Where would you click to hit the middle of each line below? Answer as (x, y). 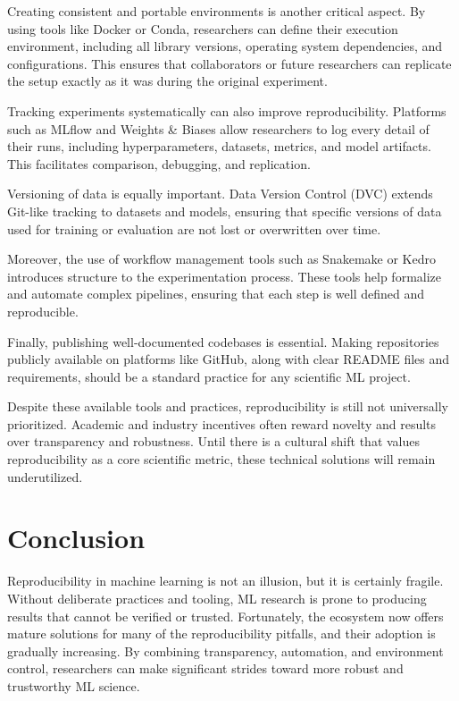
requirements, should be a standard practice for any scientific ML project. (209, 376)
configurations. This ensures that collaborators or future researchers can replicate (229, 63)
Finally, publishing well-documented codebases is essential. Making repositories (223, 341)
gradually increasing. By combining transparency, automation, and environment (225, 650)
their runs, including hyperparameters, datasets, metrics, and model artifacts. (219, 146)
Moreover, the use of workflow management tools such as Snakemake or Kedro (221, 259)
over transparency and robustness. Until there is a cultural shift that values (214, 441)
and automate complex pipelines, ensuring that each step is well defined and (216, 294)
